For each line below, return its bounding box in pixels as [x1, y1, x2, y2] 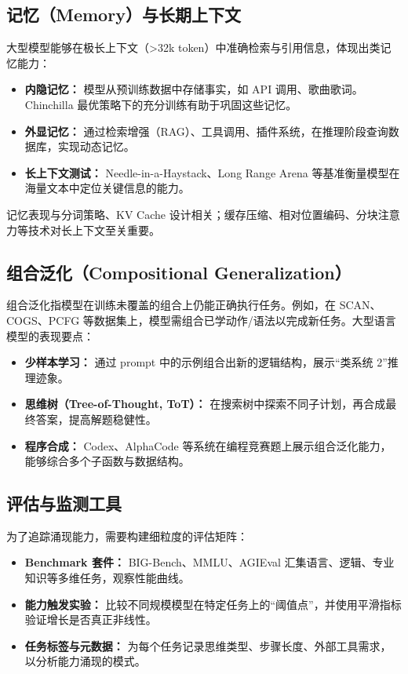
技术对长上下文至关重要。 [27, 221, 160, 238]
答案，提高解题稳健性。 [35, 410, 157, 427]
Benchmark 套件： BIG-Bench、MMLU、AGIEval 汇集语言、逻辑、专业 [24, 554, 395, 570]
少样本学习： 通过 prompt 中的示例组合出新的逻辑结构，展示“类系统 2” [24, 354, 388, 370]
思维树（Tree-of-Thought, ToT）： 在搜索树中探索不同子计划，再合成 [24, 395, 386, 412]
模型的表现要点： [6, 327, 94, 344]
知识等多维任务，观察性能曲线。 [24, 570, 190, 586]
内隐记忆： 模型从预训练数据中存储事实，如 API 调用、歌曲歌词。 [24, 81, 363, 97]
